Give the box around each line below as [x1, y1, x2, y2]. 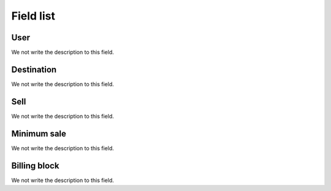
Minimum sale [11, 128, 67, 139]
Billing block [11, 160, 59, 171]
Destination [11, 64, 57, 74]
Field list [11, 9, 55, 23]
